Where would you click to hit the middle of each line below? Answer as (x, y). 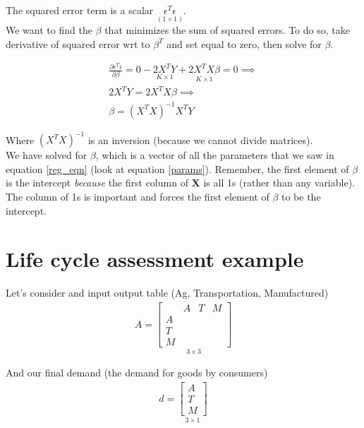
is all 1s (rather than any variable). (279, 183)
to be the (301, 197)
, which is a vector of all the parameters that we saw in (215, 155)
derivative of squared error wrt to (78, 43)
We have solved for (47, 155)
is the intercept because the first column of (97, 183)
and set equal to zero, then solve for (244, 43)
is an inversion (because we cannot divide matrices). (200, 139)
